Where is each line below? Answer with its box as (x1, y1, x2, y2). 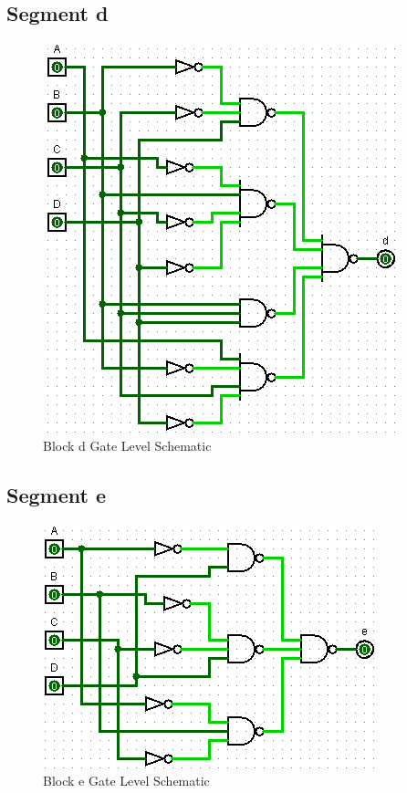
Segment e (6, 480, 106, 508)
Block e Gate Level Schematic (43, 771, 210, 790)
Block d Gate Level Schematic (43, 435, 212, 454)
